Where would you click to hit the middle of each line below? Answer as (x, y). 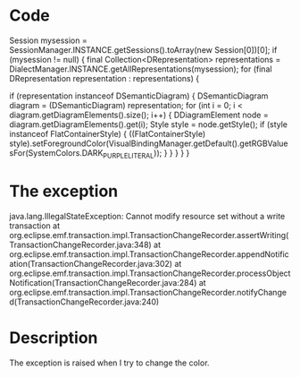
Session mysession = (48, 40)
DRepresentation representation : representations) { (104, 78)
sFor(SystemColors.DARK (56, 152)
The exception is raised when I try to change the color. (109, 363)
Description (54, 338)
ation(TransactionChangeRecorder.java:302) (91, 263)
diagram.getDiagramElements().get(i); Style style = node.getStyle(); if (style (149, 124)
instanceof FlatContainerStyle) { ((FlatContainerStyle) (108, 133)
